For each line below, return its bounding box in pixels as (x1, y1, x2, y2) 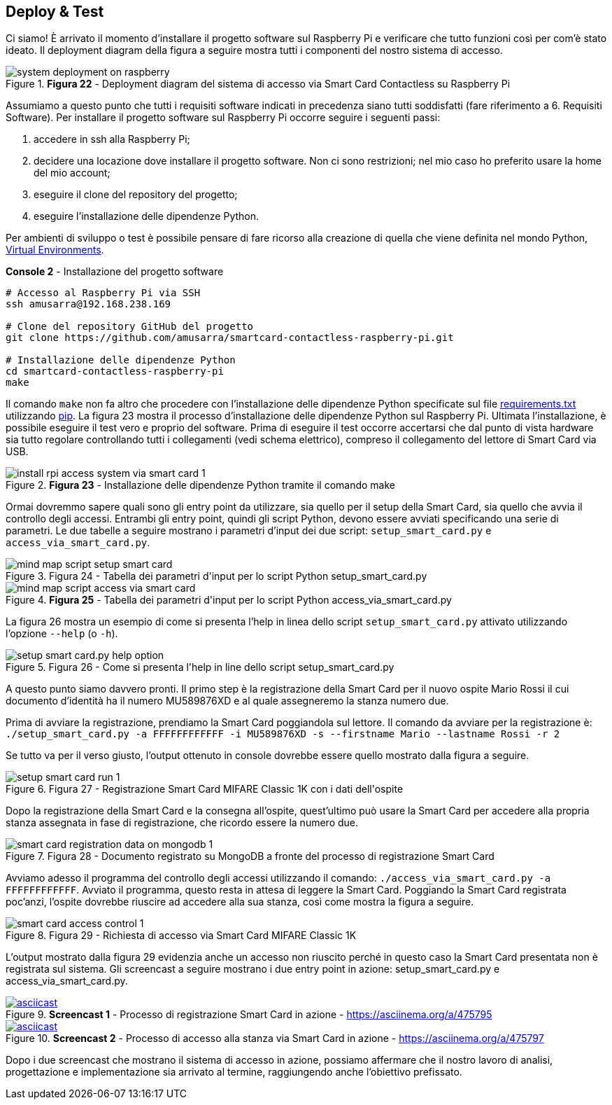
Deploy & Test (6, 3, 104, 20)
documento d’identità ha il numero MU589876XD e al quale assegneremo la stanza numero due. (6, 695, 449, 707)
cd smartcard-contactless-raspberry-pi (6, 366, 224, 377)
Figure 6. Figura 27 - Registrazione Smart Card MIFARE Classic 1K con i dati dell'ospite (6, 783, 404, 795)
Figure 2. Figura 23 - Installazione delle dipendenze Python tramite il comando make (6, 479, 396, 492)
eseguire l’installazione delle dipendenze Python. (34, 210, 259, 223)
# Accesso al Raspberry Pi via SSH (6, 287, 201, 299)
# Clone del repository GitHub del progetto (6, 321, 254, 333)
